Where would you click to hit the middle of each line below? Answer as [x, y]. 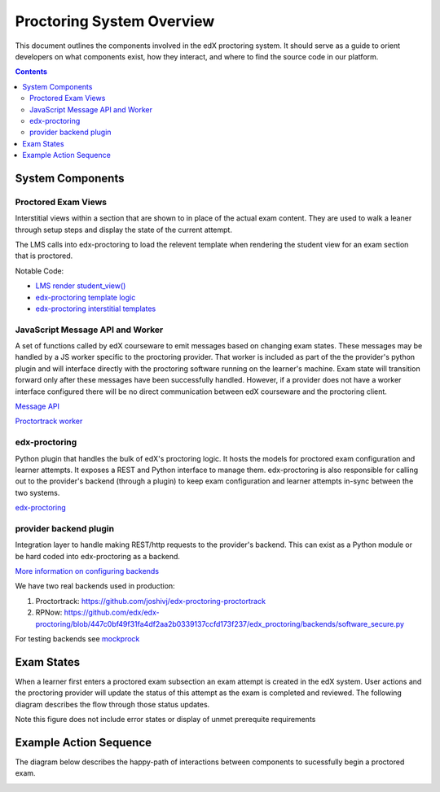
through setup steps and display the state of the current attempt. [123, 230]
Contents [31, 72]
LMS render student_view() [81, 286]
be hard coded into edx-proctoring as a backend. [98, 556]
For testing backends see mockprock [77, 639]
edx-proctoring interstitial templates [96, 308]
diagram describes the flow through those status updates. [112, 704]
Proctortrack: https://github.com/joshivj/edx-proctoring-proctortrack [151, 601]
